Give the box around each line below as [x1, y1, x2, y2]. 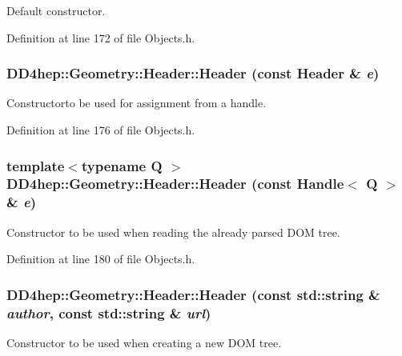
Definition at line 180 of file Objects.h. [6, 250, 195, 267]
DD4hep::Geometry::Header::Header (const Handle [6, 174, 344, 194]
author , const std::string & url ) [6, 302, 211, 322]
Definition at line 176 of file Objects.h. [6, 122, 195, 138]
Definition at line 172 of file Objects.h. [6, 29, 195, 46]
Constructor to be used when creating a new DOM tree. [6, 334, 282, 350]
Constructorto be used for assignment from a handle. [6, 94, 267, 111]
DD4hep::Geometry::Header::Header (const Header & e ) [6, 63, 380, 83]
